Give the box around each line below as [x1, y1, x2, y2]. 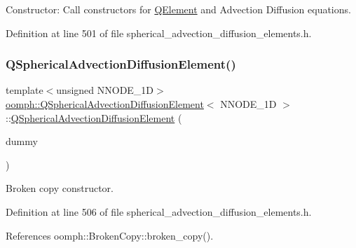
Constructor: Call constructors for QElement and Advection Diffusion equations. [6, 2, 351, 16]
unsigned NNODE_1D [56, 83, 154, 97]
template [6, 83, 43, 97]
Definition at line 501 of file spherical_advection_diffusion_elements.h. [6, 25, 312, 40]
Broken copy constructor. [6, 181, 114, 195]
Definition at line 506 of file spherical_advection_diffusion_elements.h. [6, 204, 312, 219]
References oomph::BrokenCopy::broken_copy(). [6, 228, 214, 242]
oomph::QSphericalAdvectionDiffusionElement [6, 97, 204, 111]
